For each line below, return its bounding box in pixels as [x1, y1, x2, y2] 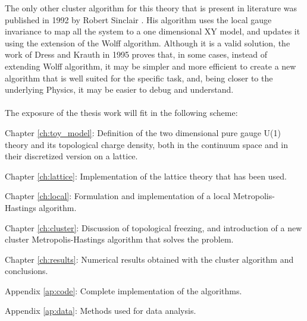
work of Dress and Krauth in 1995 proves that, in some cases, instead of [5, 48, 268, 61]
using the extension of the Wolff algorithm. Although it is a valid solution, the [5, 36, 290, 49]
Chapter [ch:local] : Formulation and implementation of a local [5, 190, 231, 202]
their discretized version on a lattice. [5, 150, 138, 162]
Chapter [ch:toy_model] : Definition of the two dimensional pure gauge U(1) [5, 126, 281, 139]
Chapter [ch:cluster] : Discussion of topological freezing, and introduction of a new [5, 221, 302, 234]
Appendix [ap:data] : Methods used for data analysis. [5, 304, 196, 317]
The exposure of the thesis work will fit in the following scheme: [5, 106, 238, 119]
